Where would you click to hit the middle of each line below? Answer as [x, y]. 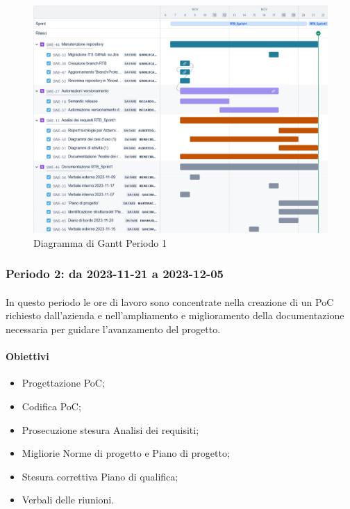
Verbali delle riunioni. [68, 500]
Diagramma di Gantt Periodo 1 [100, 242]
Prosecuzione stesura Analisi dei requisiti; [110, 429]
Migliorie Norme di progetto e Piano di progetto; [126, 453]
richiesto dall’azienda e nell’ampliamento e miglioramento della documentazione [175, 315]
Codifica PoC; [51, 406]
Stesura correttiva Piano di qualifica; [100, 476]
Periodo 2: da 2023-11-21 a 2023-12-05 [115, 274]
